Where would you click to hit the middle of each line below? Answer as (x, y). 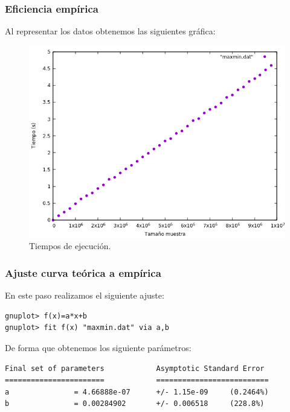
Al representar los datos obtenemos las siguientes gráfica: (110, 31)
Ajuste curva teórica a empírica (83, 272)
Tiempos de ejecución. (70, 246)
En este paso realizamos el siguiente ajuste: (85, 295)
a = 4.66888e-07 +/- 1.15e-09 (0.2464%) (137, 392)
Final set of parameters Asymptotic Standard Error (135, 368)
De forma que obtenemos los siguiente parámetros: (98, 347)
